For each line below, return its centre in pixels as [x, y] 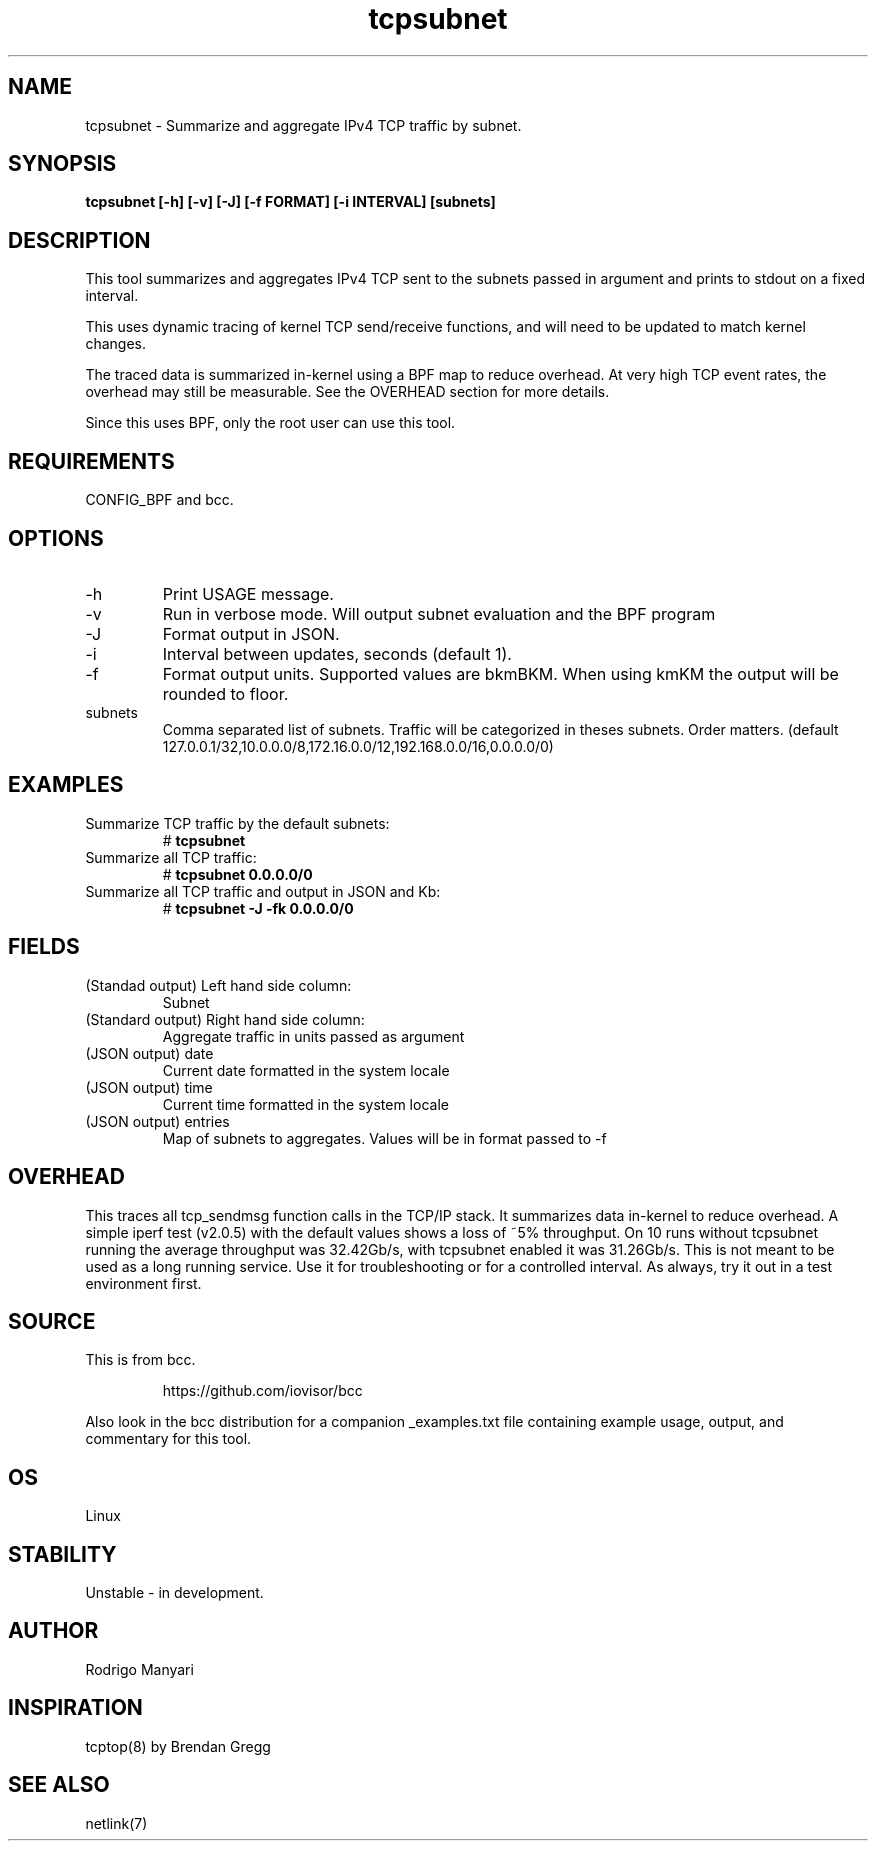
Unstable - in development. [174, 1593]
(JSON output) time [149, 1087]
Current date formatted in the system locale [306, 1070]
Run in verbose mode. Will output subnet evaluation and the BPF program [439, 613]
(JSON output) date [149, 1053]
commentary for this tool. [168, 1439]
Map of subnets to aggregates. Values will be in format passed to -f [384, 1138]
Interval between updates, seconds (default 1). [337, 653]
